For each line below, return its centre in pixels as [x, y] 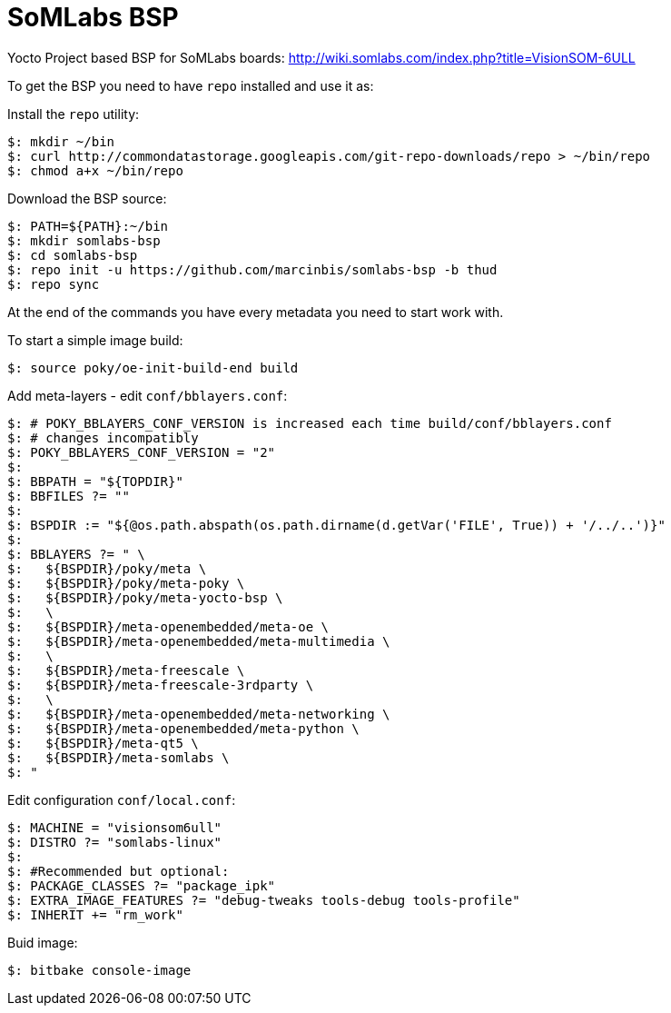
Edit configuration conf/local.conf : [122, 799]
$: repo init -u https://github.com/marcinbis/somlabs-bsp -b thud [252, 269]
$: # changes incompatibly [103, 437]
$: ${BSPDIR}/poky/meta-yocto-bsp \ [145, 597]
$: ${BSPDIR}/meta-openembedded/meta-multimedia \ [199, 641]
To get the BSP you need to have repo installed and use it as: [191, 85]
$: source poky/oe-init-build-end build [153, 367]
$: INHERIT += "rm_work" [95, 914]
